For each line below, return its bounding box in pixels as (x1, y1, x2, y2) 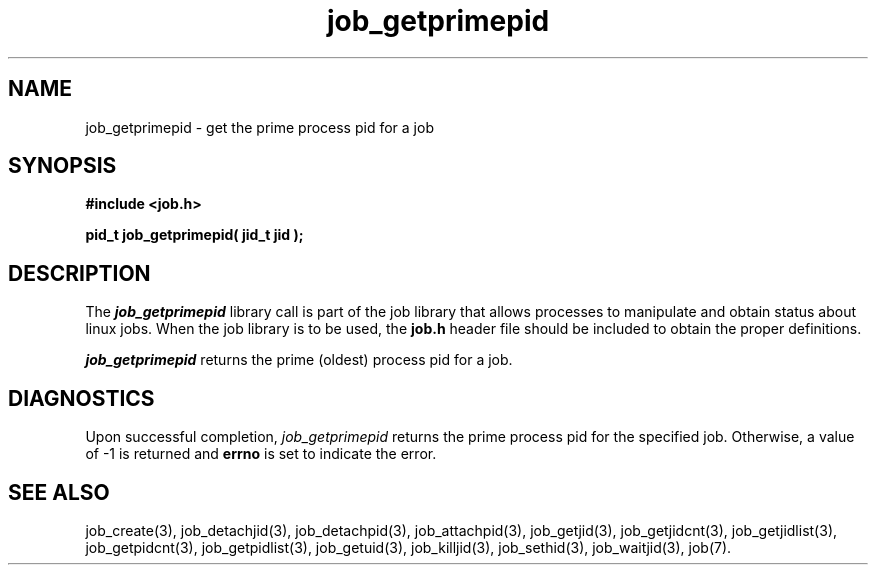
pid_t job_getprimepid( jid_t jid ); (85, 226, 304, 244)
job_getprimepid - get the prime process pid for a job (85, 118, 434, 136)
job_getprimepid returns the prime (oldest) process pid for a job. (85, 351, 513, 369)
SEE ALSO (8, 479, 110, 505)
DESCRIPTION (8, 260, 151, 286)
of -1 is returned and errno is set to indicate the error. (85, 445, 437, 463)
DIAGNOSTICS (8, 385, 155, 411)
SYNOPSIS (8, 153, 117, 179)
